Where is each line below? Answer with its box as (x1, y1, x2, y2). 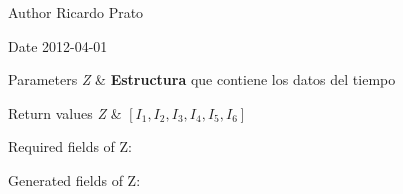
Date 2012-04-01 (8, 35, 108, 56)
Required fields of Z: (8, 136, 132, 157)
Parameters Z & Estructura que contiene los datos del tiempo (8, 69, 396, 90)
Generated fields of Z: (8, 169, 141, 190)
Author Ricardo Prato (8, 2, 144, 22)
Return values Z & (8, 102, 122, 123)
